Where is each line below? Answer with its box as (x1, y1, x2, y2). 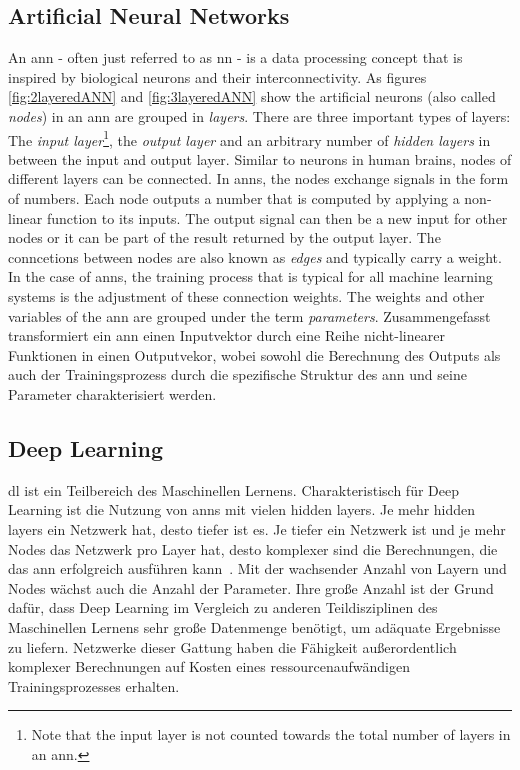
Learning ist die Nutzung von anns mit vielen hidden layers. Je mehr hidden (8, 499, 476, 520)
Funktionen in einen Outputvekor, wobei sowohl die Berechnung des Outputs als (8, 344, 501, 365)
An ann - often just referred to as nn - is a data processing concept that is (8, 47, 463, 68)
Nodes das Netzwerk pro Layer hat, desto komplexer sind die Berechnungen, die (8, 538, 498, 559)
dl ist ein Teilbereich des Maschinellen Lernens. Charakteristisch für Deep (8, 479, 459, 500)
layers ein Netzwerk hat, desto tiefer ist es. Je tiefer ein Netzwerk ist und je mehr (8, 518, 506, 539)
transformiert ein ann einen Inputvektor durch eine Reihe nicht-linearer (8, 325, 445, 346)
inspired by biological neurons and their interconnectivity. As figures (8, 66, 427, 87)
